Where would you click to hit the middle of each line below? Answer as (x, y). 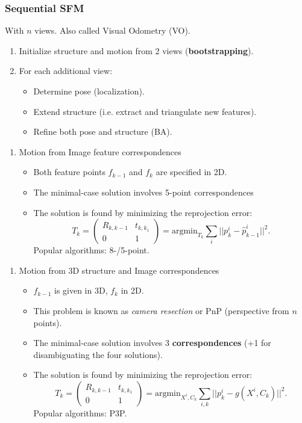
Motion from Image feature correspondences (100, 151)
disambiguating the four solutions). (98, 354)
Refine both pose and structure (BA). (103, 131)
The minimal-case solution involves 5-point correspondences (143, 192)
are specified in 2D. (191, 172)
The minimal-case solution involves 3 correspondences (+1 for (152, 343)
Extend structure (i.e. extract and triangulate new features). (145, 111)
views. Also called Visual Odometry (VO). (112, 30)
